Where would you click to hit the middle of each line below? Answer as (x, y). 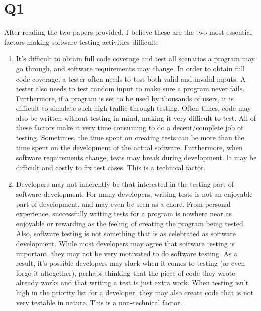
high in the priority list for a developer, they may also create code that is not (135, 292)
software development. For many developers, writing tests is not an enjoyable (134, 194)
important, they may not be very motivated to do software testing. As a (127, 253)
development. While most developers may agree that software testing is (125, 243)
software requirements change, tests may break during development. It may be (136, 157)
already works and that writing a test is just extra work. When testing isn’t (132, 283)
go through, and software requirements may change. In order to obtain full (130, 68)
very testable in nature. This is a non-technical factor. (99, 302)
